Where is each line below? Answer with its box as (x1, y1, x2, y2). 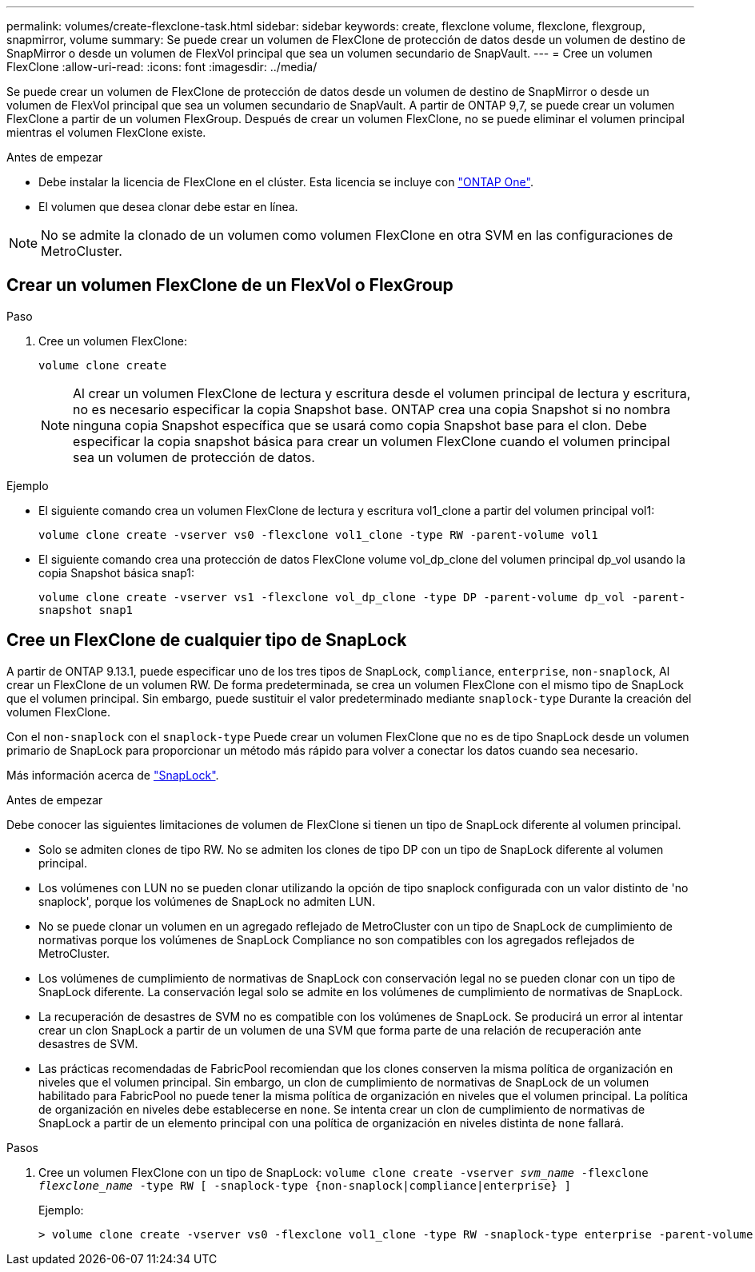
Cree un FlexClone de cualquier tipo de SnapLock (6, 630, 407, 651)
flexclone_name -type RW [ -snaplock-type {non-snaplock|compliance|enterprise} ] (38, 1178, 571, 1192)
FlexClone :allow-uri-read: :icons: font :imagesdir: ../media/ (6, 60, 318, 74)
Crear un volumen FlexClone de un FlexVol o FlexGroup (6, 275, 453, 296)
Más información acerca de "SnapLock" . (6, 768, 219, 782)
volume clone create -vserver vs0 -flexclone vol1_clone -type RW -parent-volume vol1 (38, 528, 598, 541)
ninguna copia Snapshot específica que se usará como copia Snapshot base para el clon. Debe (73, 417, 647, 433)
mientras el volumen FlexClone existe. (6, 126, 206, 139)
